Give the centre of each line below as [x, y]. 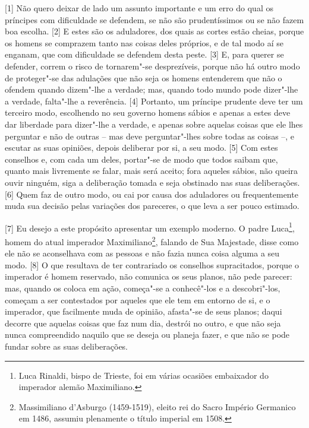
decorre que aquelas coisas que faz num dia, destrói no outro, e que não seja [143, 323]
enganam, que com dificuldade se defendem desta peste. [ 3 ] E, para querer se [144, 54]
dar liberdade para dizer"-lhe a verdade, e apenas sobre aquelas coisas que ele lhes [154, 124]
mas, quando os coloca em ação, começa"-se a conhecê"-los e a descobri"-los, [143, 288]
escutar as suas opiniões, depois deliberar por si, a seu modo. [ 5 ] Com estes [141, 148]
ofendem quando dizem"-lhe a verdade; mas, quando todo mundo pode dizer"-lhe [152, 89]
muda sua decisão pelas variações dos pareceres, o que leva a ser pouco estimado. [152, 206]
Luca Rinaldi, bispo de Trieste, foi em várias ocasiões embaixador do [144, 375]
